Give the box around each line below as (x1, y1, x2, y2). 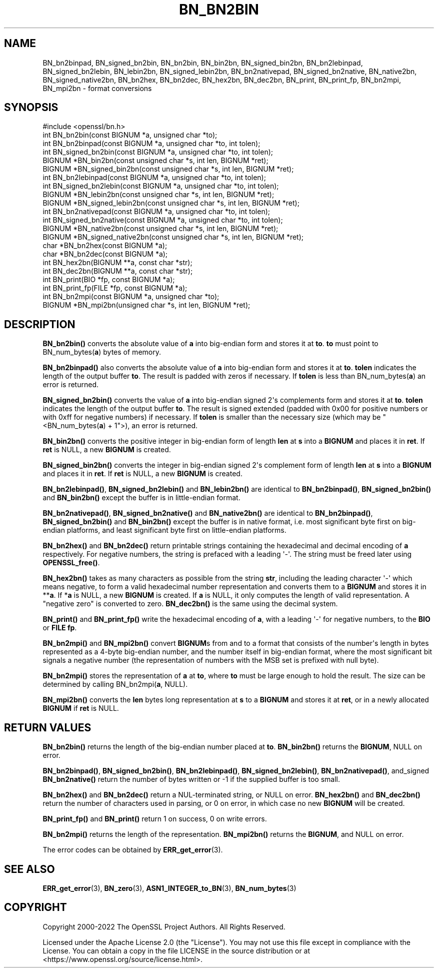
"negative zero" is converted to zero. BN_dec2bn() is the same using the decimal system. (42, 599, 338, 608)
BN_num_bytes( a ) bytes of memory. (42, 348, 161, 357)
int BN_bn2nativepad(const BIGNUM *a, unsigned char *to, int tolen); (42, 207, 270, 216)
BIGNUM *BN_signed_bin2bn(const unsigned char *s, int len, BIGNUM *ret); (42, 165, 294, 174)
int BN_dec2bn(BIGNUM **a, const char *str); (42, 267, 193, 276)
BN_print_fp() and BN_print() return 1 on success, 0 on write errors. (42, 814, 267, 823)
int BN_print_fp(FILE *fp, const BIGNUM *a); (42, 284, 187, 293)
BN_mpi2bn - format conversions (42, 84, 152, 93)
